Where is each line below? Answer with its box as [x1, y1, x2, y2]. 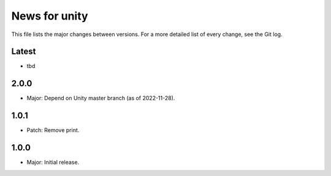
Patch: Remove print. [26, 127, 80, 134]
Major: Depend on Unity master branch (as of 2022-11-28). [26, 95, 175, 102]
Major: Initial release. [26, 159, 80, 166]
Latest [11, 46, 36, 57]
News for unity [11, 9, 88, 23]
